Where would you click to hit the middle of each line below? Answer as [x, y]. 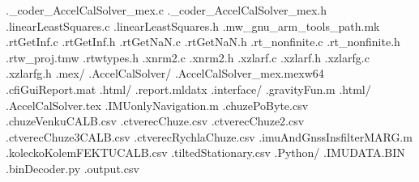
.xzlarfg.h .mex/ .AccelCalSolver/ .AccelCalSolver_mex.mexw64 [165, 73]
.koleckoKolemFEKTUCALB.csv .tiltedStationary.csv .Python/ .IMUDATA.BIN [205, 152]
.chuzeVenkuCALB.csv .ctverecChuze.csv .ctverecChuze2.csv [155, 121]
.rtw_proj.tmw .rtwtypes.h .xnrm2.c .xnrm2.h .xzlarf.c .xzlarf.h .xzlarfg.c [188, 57]
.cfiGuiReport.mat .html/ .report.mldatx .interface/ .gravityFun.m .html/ [188, 89]
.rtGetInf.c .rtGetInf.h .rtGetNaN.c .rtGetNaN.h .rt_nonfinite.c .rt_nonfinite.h [203, 42]
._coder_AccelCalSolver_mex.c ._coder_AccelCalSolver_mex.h [167, 10]
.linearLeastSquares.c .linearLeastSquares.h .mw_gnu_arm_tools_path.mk [193, 25]
